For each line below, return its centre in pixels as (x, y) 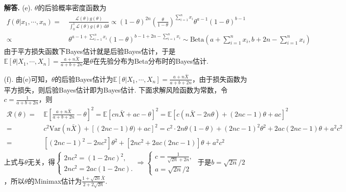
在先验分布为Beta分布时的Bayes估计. (151, 61)
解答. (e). (18, 7)
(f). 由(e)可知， (28, 79)
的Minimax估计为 (55, 180)
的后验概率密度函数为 (72, 7)
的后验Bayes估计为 (84, 79)
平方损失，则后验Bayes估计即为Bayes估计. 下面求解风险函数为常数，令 (116, 89)
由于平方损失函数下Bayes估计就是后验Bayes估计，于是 (90, 51)
